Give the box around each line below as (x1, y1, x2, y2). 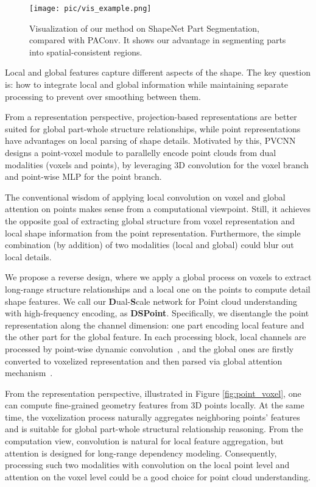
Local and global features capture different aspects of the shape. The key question (5, 66, 311, 79)
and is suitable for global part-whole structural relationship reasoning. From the (5, 422, 303, 435)
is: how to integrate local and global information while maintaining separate (5, 78, 289, 91)
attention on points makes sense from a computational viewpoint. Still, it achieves (5, 202, 311, 215)
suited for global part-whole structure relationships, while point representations (5, 122, 301, 135)
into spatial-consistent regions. (29, 45, 142, 58)
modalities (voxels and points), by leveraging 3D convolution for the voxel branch (5, 158, 309, 171)
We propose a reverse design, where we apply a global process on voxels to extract (5, 271, 312, 283)
